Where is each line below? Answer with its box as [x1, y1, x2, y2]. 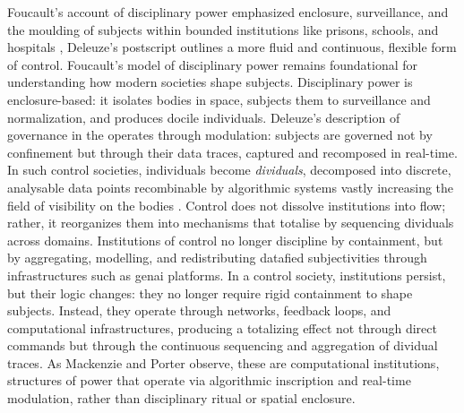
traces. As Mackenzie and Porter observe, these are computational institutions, [7, 353, 440, 372]
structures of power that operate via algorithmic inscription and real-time [7, 371, 411, 390]
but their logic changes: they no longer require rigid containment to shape [7, 283, 413, 302]
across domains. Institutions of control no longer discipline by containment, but [7, 230, 443, 249]
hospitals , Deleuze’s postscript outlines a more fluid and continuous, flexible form [7, 38, 457, 56]
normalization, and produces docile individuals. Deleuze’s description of [7, 108, 400, 126]
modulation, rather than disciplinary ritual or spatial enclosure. [7, 389, 356, 408]
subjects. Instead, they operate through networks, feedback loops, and [7, 301, 391, 320]
